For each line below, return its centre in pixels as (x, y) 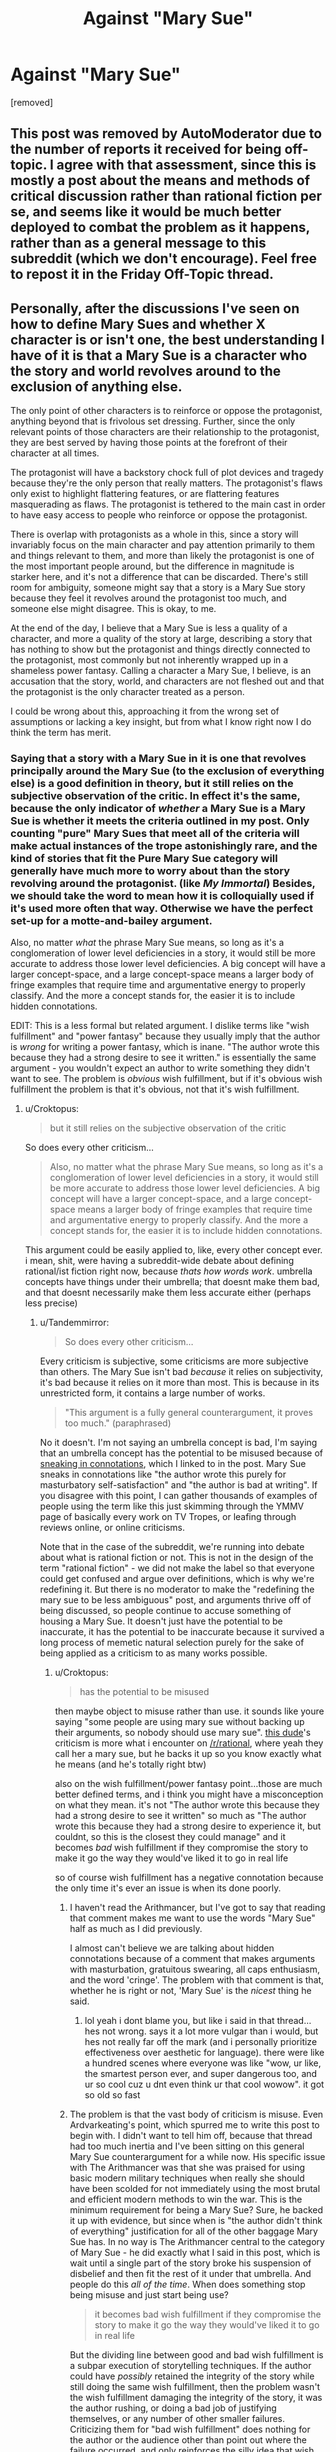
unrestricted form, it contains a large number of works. (152, 1393)
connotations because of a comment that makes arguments (192, 1959)
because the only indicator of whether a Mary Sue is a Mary (158, 809)
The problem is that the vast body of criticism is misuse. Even (196, 2114)
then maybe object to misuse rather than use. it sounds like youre (189, 1711)
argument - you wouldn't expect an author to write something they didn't (160, 1068)
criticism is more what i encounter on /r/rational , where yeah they (189, 1743)
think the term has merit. (61, 733)
